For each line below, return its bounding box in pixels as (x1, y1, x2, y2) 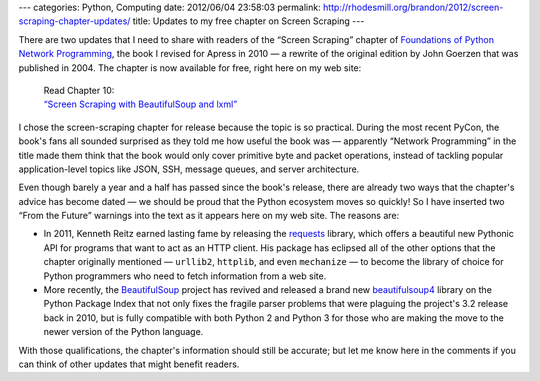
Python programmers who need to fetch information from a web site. (43, 270, 327, 282)
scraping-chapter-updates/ (18, 15, 131, 27)
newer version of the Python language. (43, 326, 204, 338)
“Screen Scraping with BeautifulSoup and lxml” (43, 98, 238, 110)
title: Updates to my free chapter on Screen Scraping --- (132, 15, 365, 27)
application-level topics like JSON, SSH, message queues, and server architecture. (18, 163, 360, 175)
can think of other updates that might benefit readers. (18, 358, 240, 370)
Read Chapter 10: (43, 84, 115, 96)
